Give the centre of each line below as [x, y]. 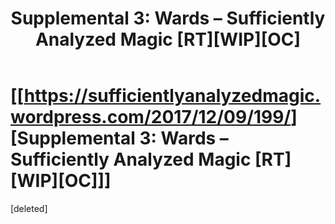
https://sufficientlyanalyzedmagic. [172, 96]
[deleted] [29, 208]
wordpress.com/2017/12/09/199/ [151, 117]
